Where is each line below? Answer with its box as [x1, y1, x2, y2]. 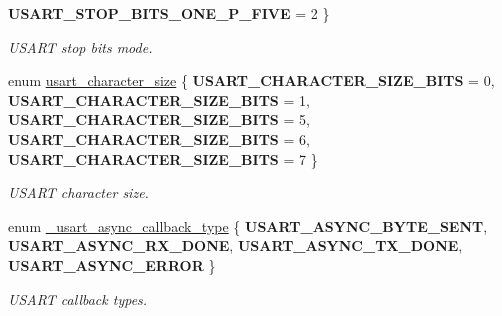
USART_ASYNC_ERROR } [8, 254, 216, 275]
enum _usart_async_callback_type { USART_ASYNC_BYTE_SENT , [8, 215, 488, 236]
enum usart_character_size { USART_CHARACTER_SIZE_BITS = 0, [8, 70, 495, 91]
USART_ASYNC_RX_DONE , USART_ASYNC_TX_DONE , [8, 235, 463, 256]
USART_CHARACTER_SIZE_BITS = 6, [8, 128, 310, 149]
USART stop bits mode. [8, 36, 153, 57]
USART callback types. [8, 288, 148, 309]
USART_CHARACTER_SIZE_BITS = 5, [8, 109, 310, 130]
